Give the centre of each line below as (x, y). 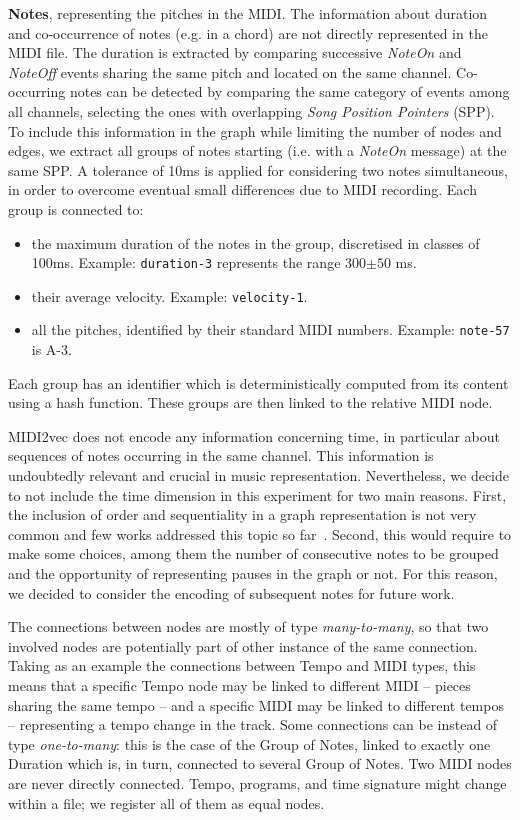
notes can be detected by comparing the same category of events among (289, 91)
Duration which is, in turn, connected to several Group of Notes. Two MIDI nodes (260, 763)
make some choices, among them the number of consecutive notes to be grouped (253, 553)
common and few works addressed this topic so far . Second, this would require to (260, 533)
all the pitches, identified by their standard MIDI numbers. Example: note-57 (270, 329)
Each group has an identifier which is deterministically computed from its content (258, 382)
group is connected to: (76, 208)
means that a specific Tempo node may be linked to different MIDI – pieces (239, 685)
